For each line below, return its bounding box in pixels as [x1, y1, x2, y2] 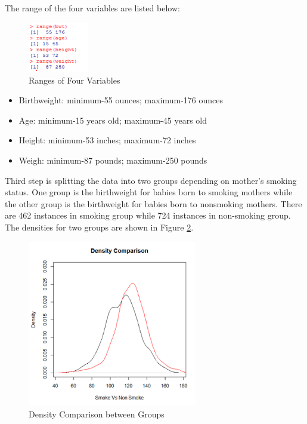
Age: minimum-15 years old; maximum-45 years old [18, 113, 207, 126]
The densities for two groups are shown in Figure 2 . [5, 220, 194, 233]
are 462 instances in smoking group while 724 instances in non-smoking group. [5, 209, 291, 222]
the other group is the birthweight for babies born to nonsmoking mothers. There [5, 197, 302, 210]
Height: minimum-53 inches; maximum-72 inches [18, 134, 196, 146]
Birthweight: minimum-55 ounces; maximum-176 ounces [18, 94, 223, 106]
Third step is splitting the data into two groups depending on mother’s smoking [5, 174, 297, 186]
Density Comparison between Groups [29, 407, 165, 420]
